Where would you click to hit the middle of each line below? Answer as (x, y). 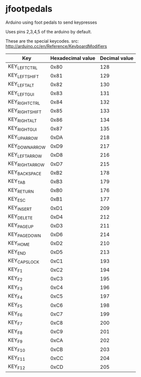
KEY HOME (19, 243)
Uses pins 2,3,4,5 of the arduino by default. (49, 31)
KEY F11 (17, 358)
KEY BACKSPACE (25, 173)
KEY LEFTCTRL (23, 67)
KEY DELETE (20, 217)
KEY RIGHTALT (22, 120)
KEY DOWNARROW (27, 146)
